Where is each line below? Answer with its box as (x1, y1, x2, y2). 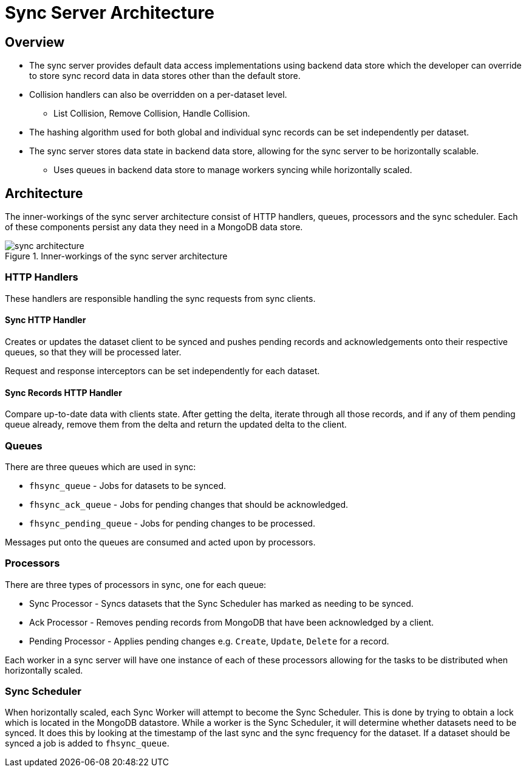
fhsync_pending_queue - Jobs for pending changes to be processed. (29, 518, 315, 528)
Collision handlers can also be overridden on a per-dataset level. (29, 89, 287, 100)
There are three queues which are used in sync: (5, 461, 196, 472)
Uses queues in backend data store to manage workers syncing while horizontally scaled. (53, 165, 412, 176)
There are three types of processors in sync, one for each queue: (5, 579, 267, 590)
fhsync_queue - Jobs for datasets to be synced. (29, 480, 227, 491)
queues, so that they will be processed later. (5, 346, 182, 357)
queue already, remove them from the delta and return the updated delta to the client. (5, 419, 347, 430)
